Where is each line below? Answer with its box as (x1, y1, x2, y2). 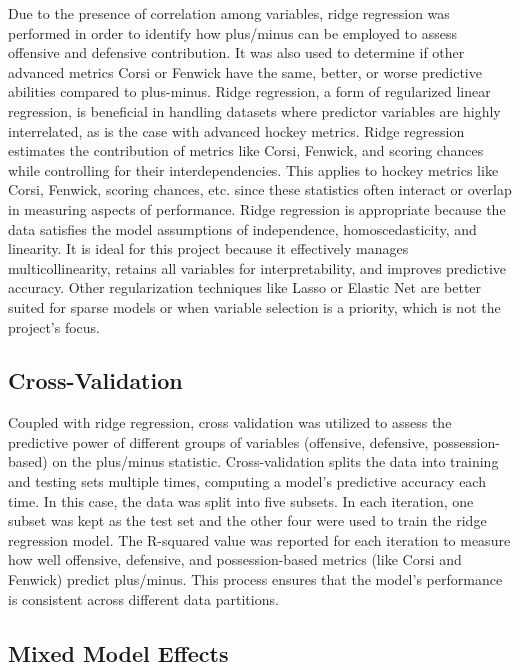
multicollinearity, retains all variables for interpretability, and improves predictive (8, 257, 506, 278)
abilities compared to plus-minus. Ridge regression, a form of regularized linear (8, 81, 491, 102)
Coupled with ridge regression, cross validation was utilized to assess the (8, 412, 452, 433)
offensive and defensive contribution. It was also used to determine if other (8, 42, 465, 63)
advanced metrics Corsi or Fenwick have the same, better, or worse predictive (8, 61, 482, 82)
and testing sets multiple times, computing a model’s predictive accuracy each (8, 471, 486, 492)
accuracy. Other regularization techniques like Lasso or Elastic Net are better (8, 277, 482, 298)
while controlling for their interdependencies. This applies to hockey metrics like (8, 159, 499, 180)
